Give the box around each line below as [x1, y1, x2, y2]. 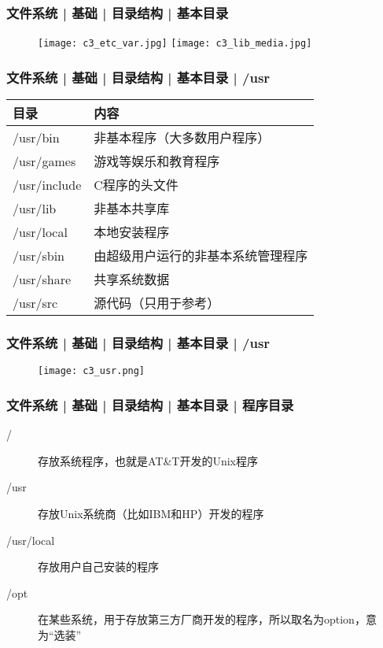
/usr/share [13, 269, 72, 288]
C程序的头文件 [94, 176, 179, 194]
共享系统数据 [94, 270, 170, 289]
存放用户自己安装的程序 [38, 558, 159, 575]
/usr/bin [13, 128, 60, 146]
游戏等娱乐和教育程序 [94, 152, 220, 171]
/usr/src [13, 293, 58, 312]
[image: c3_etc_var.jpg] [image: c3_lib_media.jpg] [38, 38, 312, 50]
